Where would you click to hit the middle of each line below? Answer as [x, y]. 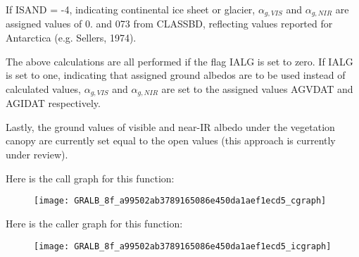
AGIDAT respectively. [53, 103]
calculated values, [44, 88]
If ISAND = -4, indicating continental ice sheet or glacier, [131, 9]
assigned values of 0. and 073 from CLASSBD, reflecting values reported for [169, 24]
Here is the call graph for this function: [90, 178]
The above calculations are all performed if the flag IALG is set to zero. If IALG [179, 61]
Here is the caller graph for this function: [94, 223]
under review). [37, 155]
